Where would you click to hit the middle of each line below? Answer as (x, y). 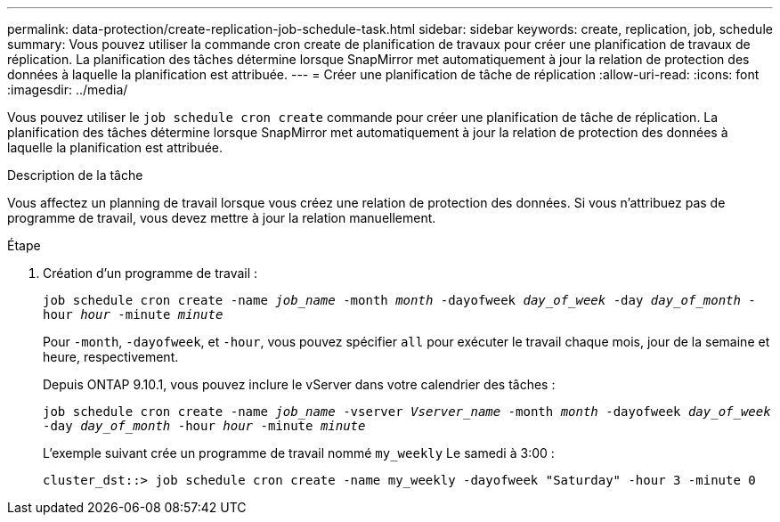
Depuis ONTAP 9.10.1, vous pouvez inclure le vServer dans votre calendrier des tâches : (299, 384)
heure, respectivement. (111, 357)
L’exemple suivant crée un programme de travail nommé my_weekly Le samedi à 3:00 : (299, 453)
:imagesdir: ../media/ (68, 90)
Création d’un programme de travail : (150, 273)
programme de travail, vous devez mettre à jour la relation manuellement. (222, 218)
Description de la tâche (75, 175)
